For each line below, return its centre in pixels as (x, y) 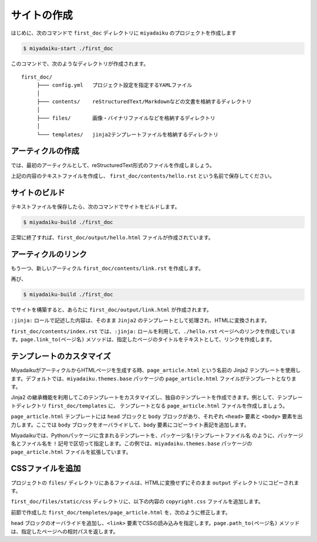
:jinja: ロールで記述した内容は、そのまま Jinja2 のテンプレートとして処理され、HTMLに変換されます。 (140, 320)
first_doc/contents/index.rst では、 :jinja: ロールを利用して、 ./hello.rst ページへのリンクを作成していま (153, 331)
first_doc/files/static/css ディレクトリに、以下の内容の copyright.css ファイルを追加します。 (137, 502)
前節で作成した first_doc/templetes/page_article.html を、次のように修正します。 (121, 512)
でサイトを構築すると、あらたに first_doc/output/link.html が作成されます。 (112, 310)
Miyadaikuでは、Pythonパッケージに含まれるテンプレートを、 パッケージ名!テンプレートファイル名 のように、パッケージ (157, 435)
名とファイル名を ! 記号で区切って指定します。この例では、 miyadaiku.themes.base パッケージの (131, 443)
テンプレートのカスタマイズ (61, 356)
